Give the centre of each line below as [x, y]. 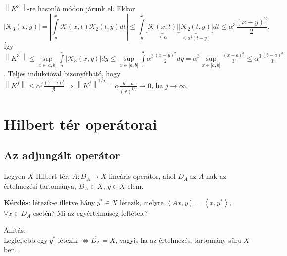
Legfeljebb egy [26, 239]
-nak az [215, 176]
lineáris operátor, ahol [142, 176]
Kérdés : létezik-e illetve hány [49, 202]
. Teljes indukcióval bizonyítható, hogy [62, 73]
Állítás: [15, 230]
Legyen [15, 176]
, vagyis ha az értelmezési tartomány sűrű [178, 239]
